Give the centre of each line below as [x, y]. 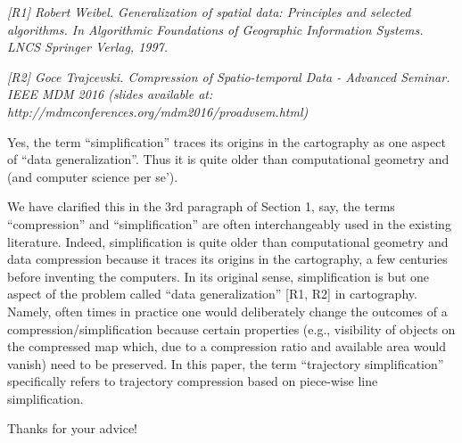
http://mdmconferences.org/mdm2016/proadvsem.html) [158, 111]
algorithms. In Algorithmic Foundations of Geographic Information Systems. [215, 29]
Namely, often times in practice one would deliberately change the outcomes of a [227, 311]
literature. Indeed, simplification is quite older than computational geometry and [228, 241]
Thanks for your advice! [73, 428]
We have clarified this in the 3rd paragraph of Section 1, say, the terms [201, 206]
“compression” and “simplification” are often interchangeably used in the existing [229, 223]
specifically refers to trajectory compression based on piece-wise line [193, 381]
